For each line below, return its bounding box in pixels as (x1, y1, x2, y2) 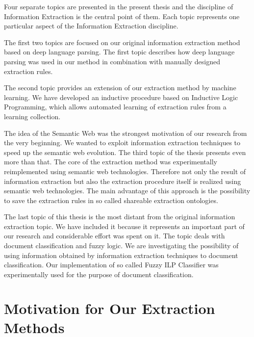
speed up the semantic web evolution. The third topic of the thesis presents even (4, 147, 246, 157)
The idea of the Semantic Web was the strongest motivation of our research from (4, 128, 247, 138)
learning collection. (4, 111, 61, 121)
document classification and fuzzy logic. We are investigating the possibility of (4, 240, 239, 251)
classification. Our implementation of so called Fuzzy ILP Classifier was (4, 259, 219, 270)
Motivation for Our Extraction (4, 298, 215, 318)
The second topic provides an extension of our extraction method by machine (4, 82, 236, 93)
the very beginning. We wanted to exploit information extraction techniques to (4, 137, 241, 148)
